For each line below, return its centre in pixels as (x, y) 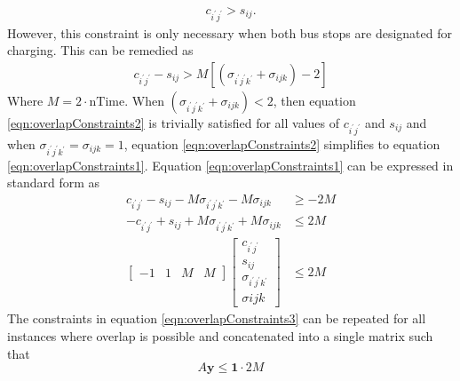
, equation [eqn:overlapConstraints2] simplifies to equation (282, 143)
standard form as (54, 183)
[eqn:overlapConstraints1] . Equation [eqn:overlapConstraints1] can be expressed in (230, 165)
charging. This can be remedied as (100, 50)
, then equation (314, 100)
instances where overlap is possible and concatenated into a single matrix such (220, 335)
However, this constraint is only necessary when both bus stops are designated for (230, 32)
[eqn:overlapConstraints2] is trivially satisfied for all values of (173, 123)
